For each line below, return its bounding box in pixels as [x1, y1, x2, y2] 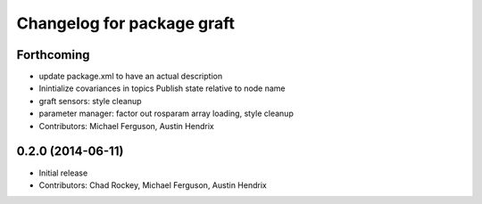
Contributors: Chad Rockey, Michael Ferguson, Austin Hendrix [38, 179, 267, 191]
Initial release [38, 167, 88, 178]
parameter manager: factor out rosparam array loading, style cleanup [38, 108, 294, 119]
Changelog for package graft [16, 13, 236, 33]
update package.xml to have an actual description [38, 71, 223, 82]
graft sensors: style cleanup [38, 95, 142, 106]
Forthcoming [16, 47, 90, 62]
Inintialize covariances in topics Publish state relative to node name [38, 83, 286, 94]
